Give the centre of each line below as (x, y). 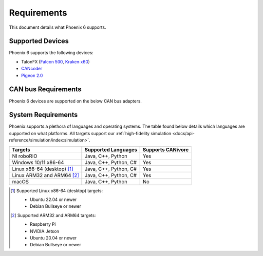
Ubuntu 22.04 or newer (53, 199)
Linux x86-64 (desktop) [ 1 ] (43, 169)
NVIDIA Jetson (45, 231)
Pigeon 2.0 (32, 75)
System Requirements (43, 115)
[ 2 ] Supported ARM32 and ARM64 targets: (53, 215)
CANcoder (32, 69)
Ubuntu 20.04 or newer (53, 238)
